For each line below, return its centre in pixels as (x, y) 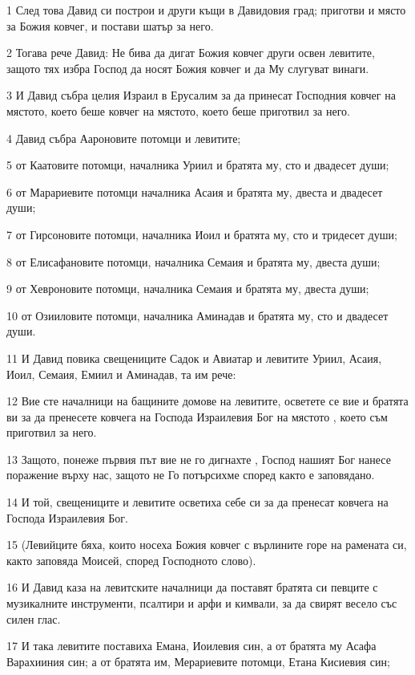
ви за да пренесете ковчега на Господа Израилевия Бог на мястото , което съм (197, 416)
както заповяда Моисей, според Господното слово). (131, 560)
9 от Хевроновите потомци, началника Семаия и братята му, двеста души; (188, 289)
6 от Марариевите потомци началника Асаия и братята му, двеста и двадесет (195, 191)
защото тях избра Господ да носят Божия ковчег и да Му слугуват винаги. (188, 68)
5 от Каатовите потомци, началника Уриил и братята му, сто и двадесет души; (198, 165)
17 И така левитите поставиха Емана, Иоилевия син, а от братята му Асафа (191, 646)
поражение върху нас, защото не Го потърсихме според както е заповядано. (191, 475)
